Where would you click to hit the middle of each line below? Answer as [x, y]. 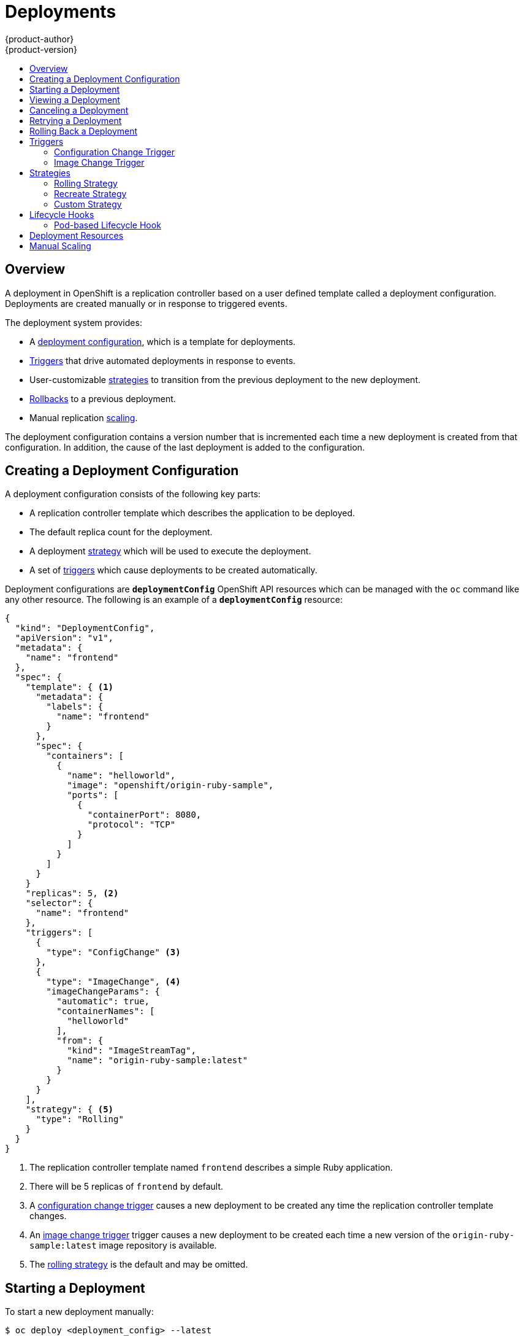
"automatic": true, [103, 1002]
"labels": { [75, 707]
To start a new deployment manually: [79, 1312]
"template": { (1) [70, 687]
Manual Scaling [60, 246]
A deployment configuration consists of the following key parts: [133, 494]
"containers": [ [85, 756]
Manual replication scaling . [84, 417]
